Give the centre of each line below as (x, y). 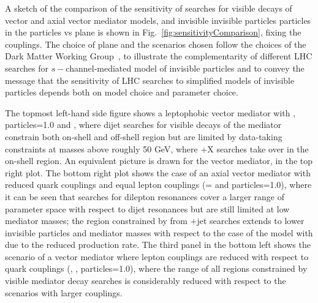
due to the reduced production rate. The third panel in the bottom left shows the (158, 245)
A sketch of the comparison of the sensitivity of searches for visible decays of (149, 8)
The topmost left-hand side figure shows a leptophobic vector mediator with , (150, 112)
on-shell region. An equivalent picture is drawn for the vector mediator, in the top (159, 161)
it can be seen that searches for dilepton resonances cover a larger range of (145, 196)
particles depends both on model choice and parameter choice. (122, 92)
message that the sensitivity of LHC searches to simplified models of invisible (150, 80)
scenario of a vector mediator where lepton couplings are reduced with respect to (157, 256)
